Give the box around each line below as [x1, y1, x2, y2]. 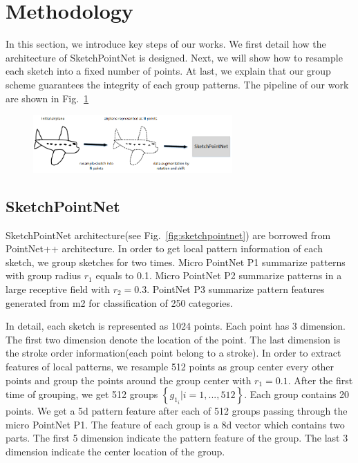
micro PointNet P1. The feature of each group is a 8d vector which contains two [6, 417, 345, 431]
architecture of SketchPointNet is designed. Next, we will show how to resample [6, 50, 343, 64]
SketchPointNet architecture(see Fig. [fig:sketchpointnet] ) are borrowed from [6, 227, 331, 242]
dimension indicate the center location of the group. [6, 444, 225, 458]
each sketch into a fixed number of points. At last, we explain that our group [6, 64, 331, 78]
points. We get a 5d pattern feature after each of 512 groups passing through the [6, 404, 348, 418]
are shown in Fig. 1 [6, 91, 89, 105]
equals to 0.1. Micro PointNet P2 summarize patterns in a [95, 268, 342, 283]
